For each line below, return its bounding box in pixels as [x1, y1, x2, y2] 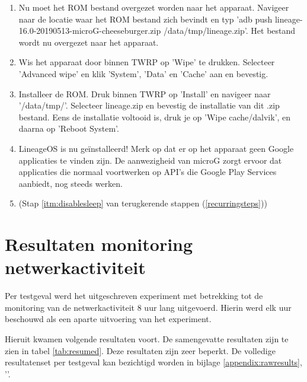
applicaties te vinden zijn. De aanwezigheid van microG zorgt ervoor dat [18, 154, 282, 166]
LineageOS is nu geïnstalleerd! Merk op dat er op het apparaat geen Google [18, 142, 294, 154]
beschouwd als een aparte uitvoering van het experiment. [5, 313, 212, 325]
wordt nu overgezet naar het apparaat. [18, 36, 159, 48]
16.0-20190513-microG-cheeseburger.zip [18, 24, 161, 37]
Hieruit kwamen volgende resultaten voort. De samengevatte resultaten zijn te [5, 333, 289, 345]
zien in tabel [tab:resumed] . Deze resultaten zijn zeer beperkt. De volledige [5, 344, 276, 356]
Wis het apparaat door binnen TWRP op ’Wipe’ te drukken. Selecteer [18, 56, 275, 68]
